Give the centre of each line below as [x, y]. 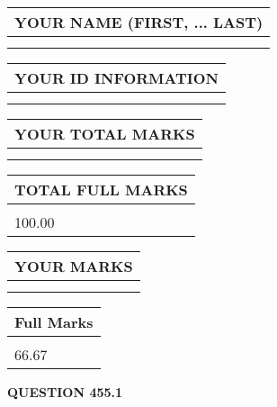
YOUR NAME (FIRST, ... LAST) [139, 22]
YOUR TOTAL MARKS [105, 134]
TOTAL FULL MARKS [101, 190]
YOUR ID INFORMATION [116, 78]
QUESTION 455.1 [65, 392]
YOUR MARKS [74, 266]
